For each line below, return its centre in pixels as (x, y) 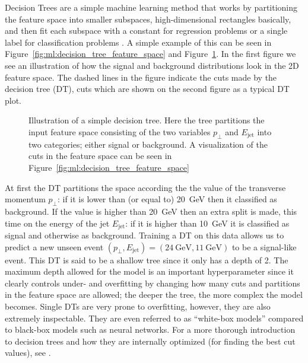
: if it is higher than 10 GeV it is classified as (207, 223)
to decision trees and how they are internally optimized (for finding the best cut (150, 341)
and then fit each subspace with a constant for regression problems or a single (146, 31)
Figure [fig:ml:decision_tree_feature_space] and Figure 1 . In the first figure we (150, 54)
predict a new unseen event (54, 246)
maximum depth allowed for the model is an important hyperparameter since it (149, 271)
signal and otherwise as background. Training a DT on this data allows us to (145, 235)
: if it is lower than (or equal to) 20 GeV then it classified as (167, 199)
